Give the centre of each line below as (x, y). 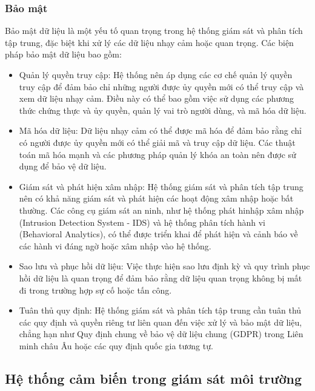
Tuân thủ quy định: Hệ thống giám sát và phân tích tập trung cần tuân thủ (160, 310)
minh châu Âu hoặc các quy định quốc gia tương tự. (116, 345)
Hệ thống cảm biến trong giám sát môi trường (153, 378)
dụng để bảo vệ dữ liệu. (63, 166)
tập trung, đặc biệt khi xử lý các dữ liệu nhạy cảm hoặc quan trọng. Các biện (149, 42)
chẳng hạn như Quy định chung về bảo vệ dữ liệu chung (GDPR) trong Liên (161, 334)
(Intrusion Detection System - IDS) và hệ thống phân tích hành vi (142, 222)
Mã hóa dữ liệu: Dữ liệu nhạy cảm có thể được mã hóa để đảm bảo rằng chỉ (160, 130)
